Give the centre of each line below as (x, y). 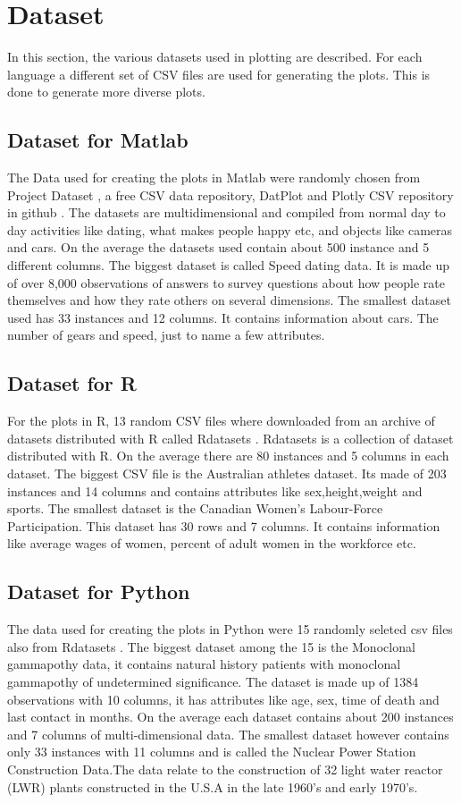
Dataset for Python (99, 592)
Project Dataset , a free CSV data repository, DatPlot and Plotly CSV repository (230, 194)
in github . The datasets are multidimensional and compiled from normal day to (226, 212)
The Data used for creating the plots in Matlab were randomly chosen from (214, 178)
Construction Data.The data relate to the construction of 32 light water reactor (225, 769)
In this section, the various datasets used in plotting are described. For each (215, 57)
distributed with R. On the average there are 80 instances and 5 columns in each (228, 456)
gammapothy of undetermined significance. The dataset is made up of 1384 (213, 681)
